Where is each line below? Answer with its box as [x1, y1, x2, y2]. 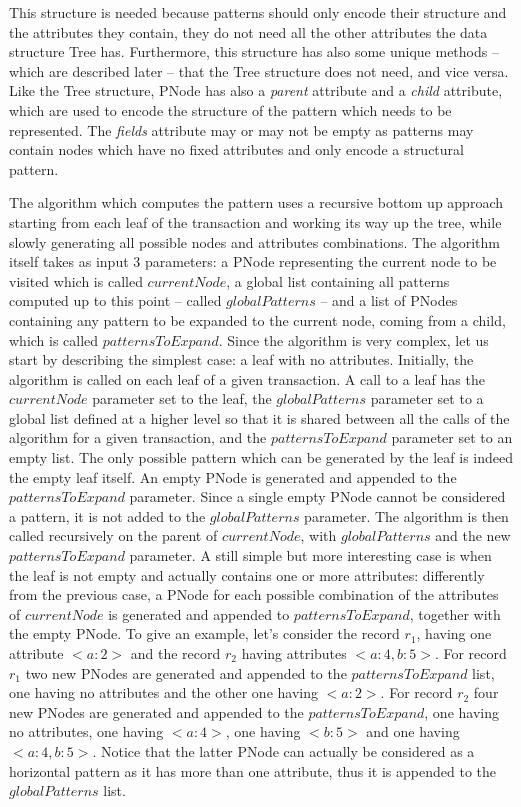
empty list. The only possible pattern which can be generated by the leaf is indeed [9, 447, 513, 468]
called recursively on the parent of [9, 525, 218, 546]
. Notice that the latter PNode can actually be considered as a [92, 740, 475, 761]
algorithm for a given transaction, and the [9, 427, 267, 448]
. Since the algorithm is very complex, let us [218, 329, 489, 350]
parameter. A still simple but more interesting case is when [129, 545, 492, 566]
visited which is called [9, 270, 143, 291]
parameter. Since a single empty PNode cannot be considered [129, 486, 506, 507]
